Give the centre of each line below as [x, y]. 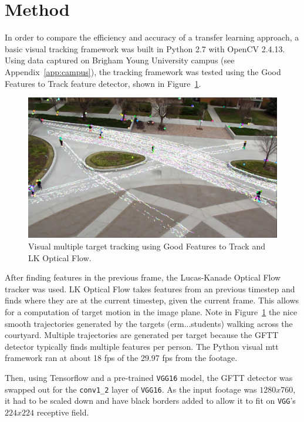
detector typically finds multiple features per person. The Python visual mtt [142, 346]
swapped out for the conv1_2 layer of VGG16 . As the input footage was [131, 389]
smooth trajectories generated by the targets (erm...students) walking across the [149, 323]
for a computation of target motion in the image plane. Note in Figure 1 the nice [151, 311]
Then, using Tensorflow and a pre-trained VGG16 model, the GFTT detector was [149, 377]
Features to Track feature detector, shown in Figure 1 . [103, 83]
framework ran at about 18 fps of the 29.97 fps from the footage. [121, 358]
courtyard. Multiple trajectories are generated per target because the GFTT [142, 335]
